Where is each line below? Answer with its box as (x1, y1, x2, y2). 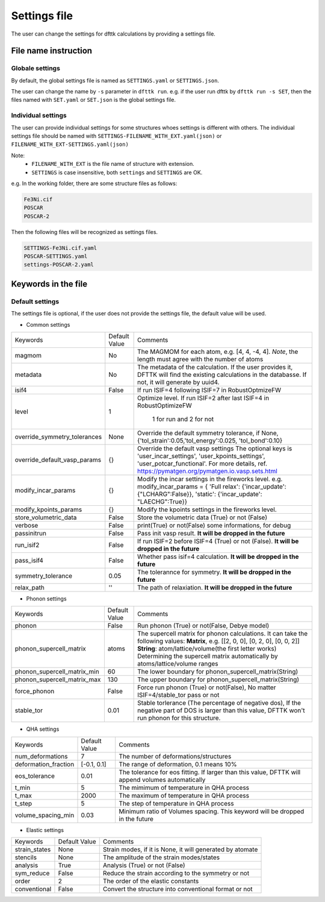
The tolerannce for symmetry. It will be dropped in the (137, 568, 292, 576)
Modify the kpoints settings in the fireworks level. (137, 505, 277, 514)
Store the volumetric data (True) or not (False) (137, 513, 268, 522)
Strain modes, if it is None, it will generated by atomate (102, 845, 258, 854)
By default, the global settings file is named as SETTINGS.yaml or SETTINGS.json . (11, 77, 220, 84)
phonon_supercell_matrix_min (14, 667, 99, 676)
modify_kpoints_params (14, 505, 82, 514)
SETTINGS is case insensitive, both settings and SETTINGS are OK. (31, 169, 203, 176)
